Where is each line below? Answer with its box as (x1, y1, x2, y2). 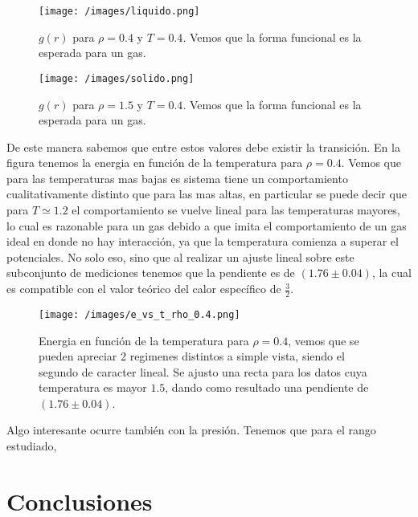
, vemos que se (288, 332, 359, 348)
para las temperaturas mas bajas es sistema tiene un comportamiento (6, 169, 348, 186)
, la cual (371, 264, 412, 281)
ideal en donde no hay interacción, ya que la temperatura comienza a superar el (6, 233, 399, 250)
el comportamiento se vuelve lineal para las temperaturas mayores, (72, 202, 400, 218)
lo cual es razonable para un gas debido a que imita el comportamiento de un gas (6, 217, 407, 234)
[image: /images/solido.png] (39, 72, 195, 84)
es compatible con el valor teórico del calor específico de (6, 280, 281, 297)
